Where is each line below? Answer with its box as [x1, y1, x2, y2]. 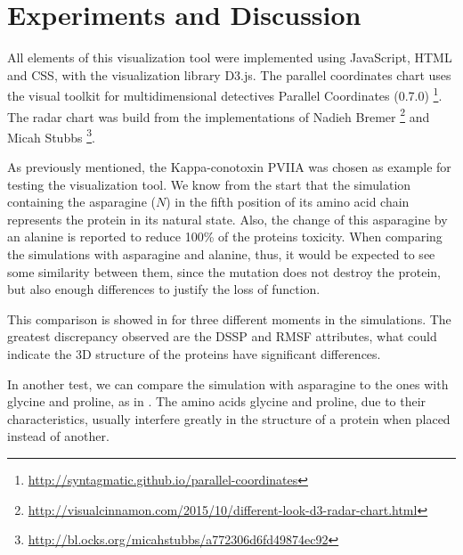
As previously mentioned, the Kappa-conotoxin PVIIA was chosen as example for [7, 158, 451, 176]
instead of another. [7, 427, 110, 445]
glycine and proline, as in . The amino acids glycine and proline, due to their [7, 392, 426, 411]
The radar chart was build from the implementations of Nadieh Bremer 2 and [7, 104, 430, 126]
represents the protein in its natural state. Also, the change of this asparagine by [7, 209, 448, 228]
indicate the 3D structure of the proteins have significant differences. [7, 345, 381, 363]
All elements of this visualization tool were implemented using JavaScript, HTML [7, 48, 452, 67]
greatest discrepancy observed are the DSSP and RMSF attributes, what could [7, 327, 437, 346]
